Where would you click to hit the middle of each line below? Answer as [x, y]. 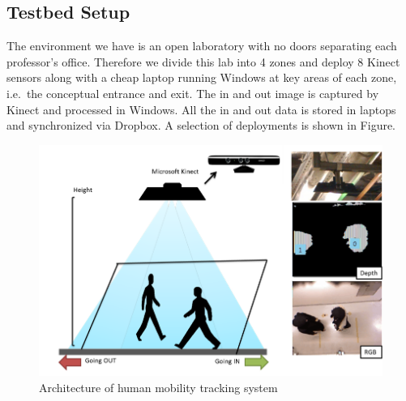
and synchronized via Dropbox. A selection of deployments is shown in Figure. [201, 125]
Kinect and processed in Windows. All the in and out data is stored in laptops [201, 109]
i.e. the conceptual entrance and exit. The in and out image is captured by [193, 93]
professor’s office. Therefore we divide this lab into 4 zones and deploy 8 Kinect [203, 61]
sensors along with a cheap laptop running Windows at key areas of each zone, [202, 77]
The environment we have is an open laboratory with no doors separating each [202, 46]
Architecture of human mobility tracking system [158, 387]
